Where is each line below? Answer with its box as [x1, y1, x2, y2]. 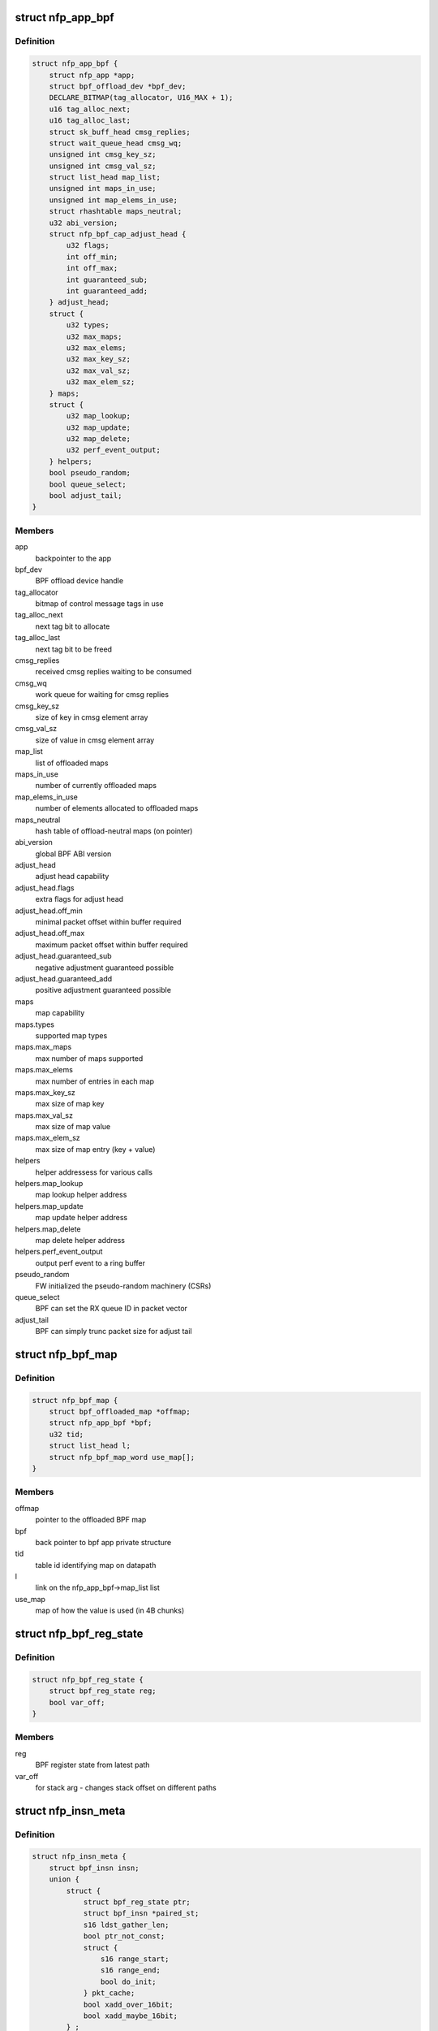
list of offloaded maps [35, 758, 109, 768]
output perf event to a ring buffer [35, 1258, 146, 1267]
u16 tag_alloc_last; [49, 116, 131, 125]
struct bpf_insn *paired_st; [83, 1909, 200, 1918]
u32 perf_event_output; [66, 445, 161, 455]
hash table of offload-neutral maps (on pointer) [35, 825, 193, 836]
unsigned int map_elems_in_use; [49, 195, 178, 205]
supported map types [35, 1030, 108, 1040]
